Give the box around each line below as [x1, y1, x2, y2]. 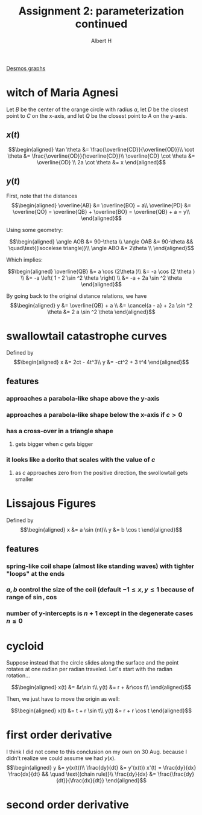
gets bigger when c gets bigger [14, 440, 93, 448]
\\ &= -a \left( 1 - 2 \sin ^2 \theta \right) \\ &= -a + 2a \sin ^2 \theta [21, 274, 182, 282]
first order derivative [6, 728, 113, 742]
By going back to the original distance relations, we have [6, 292, 147, 300]
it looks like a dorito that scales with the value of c [6, 455, 156, 463]
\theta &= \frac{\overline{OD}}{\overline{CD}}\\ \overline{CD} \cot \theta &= [7, 152, 195, 159]
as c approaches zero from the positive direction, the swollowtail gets [14, 469, 188, 477]
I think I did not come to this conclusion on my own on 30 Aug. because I [6, 748, 188, 756]
